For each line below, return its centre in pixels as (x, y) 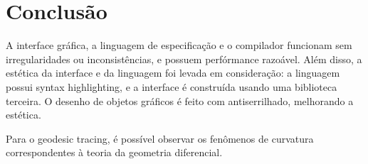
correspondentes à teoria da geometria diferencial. (114, 152)
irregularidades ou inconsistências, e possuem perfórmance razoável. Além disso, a (184, 59)
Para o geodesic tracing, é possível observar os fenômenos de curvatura (160, 138)
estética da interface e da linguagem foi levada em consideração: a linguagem (173, 73)
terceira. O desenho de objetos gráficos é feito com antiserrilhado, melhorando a (180, 100)
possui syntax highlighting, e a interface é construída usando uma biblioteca (172, 86)
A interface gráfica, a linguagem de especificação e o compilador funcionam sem (179, 45)
